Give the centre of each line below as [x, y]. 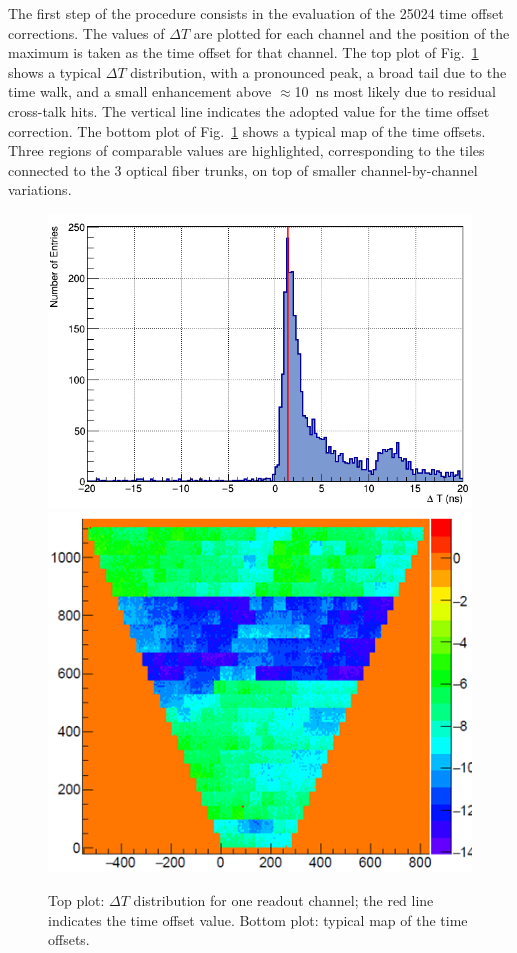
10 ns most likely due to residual [395, 91]
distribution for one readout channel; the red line [283, 899]
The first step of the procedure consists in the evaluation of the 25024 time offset [256, 13]
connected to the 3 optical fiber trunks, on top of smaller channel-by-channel [243, 169]
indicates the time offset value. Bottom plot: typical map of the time [258, 919]
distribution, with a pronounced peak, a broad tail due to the [318, 71]
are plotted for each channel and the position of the [351, 32]
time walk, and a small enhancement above [140, 91]
